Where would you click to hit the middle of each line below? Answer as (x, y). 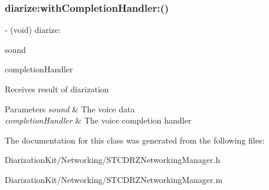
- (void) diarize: (33, 30)
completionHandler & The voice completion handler (98, 120)
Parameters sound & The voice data (70, 109)
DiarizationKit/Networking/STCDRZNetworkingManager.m (114, 179)
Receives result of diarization (57, 89)
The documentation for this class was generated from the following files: (135, 140)
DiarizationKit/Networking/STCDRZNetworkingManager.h (113, 160)
